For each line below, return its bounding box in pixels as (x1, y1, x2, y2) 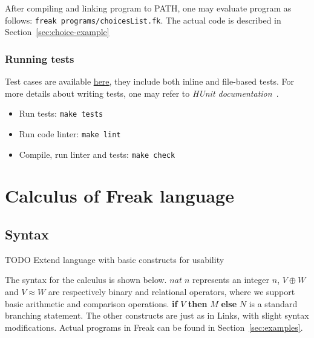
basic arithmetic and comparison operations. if (5, 297, 178, 310)
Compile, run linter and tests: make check (19, 148, 175, 160)
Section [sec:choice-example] (5, 25, 110, 38)
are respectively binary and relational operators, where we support (48, 285, 295, 297)
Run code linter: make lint (19, 127, 121, 140)
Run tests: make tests (19, 107, 103, 120)
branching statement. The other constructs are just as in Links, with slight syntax (5, 309, 309, 322)
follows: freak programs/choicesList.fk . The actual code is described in (5, 13, 281, 26)
